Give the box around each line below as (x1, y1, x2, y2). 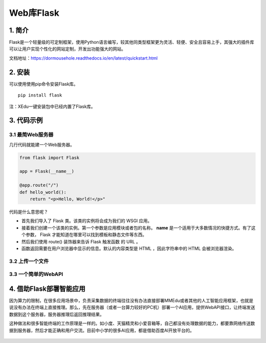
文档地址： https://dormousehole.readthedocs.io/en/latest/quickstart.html (9, 55, 158, 61)
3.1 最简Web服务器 (9, 131, 54, 138)
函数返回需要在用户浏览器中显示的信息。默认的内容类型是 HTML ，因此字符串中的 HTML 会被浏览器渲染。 (21, 245, 236, 251)
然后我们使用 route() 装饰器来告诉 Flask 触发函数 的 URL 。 (21, 239, 141, 244)
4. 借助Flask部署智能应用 (9, 284, 86, 293)
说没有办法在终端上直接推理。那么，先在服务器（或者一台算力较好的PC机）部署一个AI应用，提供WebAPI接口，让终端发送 (9, 305, 256, 310)
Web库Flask (9, 7, 60, 18)
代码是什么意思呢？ (9, 209, 48, 214)
